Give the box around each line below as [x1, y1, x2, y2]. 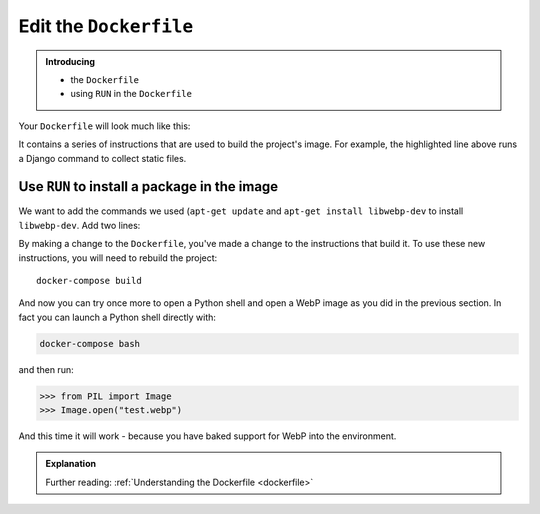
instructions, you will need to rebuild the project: [18, 251, 218, 264]
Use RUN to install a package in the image [18, 178, 279, 195]
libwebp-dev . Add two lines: [18, 219, 141, 231]
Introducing [45, 55, 95, 67]
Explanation [45, 458, 97, 470]
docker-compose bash [39, 338, 140, 349]
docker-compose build [36, 275, 142, 286]
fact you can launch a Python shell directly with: [18, 311, 217, 323]
